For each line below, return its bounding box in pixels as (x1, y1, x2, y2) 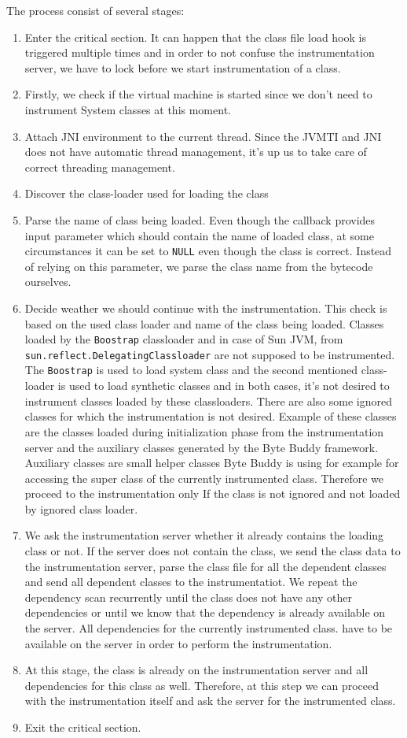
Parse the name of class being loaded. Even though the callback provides (24, 211, 376, 228)
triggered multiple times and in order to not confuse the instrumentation (24, 44, 375, 61)
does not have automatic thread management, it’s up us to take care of (24, 143, 367, 160)
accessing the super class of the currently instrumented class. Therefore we (24, 469, 383, 486)
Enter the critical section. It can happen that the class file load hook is (24, 28, 366, 45)
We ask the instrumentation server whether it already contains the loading (24, 527, 384, 543)
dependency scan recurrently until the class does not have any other (24, 588, 352, 605)
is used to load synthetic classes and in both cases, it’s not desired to (57, 377, 390, 394)
